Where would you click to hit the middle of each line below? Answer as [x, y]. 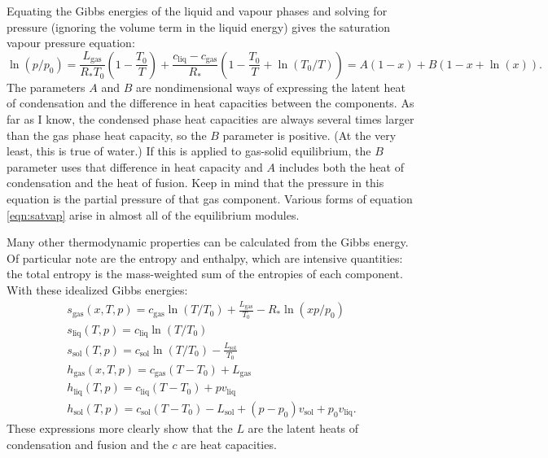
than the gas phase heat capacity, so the [107, 135]
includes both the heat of [342, 166]
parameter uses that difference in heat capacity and [135, 166]
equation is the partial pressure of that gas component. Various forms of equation [210, 198]
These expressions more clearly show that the [120, 427]
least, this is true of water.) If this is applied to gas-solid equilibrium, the [189, 151]
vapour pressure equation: [71, 43]
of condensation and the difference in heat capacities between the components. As [210, 103]
